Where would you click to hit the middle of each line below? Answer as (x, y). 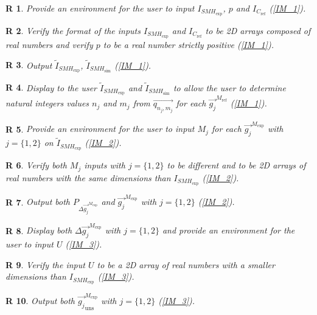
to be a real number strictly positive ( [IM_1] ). (188, 44)
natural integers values (47, 103)
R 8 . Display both (39, 230)
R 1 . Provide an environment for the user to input (100, 8)
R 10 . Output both (40, 300)
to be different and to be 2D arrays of (236, 165)
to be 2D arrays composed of (258, 30)
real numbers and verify (49, 44)
